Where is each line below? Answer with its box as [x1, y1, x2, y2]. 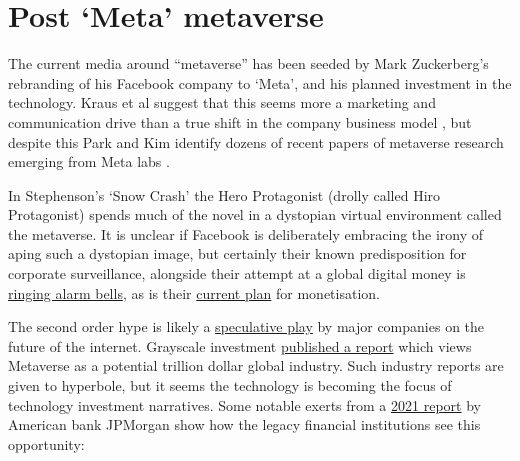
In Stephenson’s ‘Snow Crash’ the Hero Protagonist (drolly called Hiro [8, 184, 441, 205]
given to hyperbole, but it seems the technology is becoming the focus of [8, 375, 452, 396]
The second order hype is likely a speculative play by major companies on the [8, 316, 485, 337]
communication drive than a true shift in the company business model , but [8, 111, 472, 132]
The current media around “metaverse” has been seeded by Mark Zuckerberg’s [8, 53, 489, 74]
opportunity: [8, 433, 85, 454]
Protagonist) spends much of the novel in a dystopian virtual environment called [8, 204, 502, 225]
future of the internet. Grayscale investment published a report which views [8, 335, 472, 356]
